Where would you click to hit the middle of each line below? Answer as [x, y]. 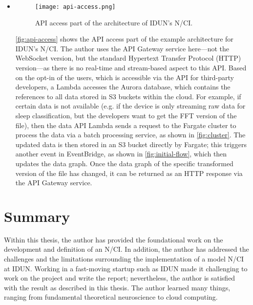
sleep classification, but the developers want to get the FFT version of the [126, 115]
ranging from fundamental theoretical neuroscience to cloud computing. [111, 297]
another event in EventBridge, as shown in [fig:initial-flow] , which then [121, 154]
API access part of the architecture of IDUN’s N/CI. [114, 22]
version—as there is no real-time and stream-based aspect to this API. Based [131, 68]
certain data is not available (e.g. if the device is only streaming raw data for [130, 106]
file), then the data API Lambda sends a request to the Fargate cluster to [126, 125]
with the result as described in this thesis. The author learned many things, [117, 287]
